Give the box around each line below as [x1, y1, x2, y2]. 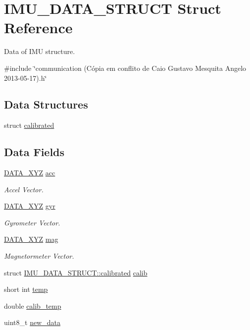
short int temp [4, 284, 48, 294]
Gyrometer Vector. [4, 217, 60, 227]
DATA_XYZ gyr [4, 201, 55, 211]
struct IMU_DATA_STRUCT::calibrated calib [4, 267, 148, 277]
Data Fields [4, 144, 65, 160]
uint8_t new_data [4, 317, 60, 328]
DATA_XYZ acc [4, 167, 55, 178]
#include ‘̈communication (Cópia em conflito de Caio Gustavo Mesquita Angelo [4, 62, 247, 73]
